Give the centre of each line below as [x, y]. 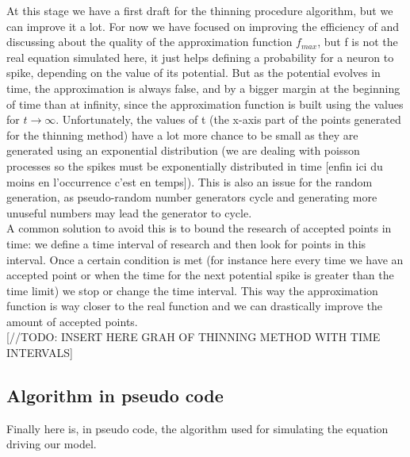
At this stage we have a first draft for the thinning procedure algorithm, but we [200, 10]
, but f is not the [358, 42]
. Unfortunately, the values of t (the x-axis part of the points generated [228, 119]
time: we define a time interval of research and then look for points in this [186, 243]
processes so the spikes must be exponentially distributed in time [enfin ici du [195, 165]
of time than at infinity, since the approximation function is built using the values [205, 104]
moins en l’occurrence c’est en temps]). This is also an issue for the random [190, 181]
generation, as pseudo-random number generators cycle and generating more [192, 197]
